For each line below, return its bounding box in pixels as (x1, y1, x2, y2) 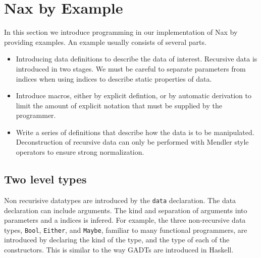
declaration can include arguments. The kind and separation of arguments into (4, 205, 247, 215)
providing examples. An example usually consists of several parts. (4, 36, 206, 47)
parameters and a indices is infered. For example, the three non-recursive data (4, 215, 246, 225)
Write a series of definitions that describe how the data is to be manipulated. (16, 126, 254, 137)
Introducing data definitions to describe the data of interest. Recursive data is (16, 53, 257, 64)
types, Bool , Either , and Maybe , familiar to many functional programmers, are (4, 224, 247, 235)
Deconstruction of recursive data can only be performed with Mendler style (16, 137, 249, 147)
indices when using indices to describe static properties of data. (16, 73, 212, 84)
